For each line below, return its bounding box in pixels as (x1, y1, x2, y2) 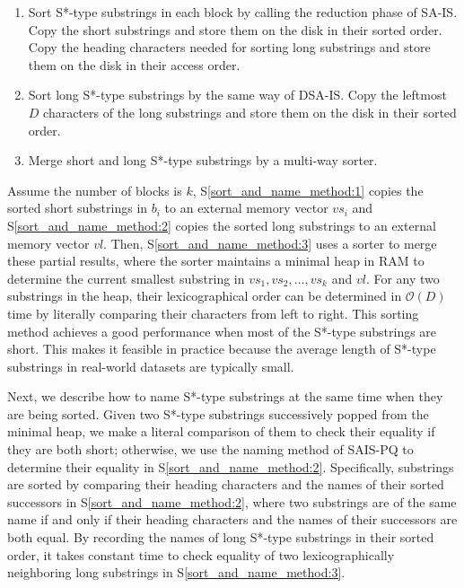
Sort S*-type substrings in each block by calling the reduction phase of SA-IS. (28, 3, 458, 21)
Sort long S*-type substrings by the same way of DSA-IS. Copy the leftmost (28, 85, 447, 104)
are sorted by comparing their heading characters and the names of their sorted (7, 475, 444, 494)
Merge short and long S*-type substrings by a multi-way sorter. (28, 151, 378, 170)
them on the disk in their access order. (28, 55, 241, 74)
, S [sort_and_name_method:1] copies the (192, 180, 424, 199)
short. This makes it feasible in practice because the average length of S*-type (7, 339, 436, 358)
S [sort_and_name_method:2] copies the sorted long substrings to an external (7, 215, 436, 234)
